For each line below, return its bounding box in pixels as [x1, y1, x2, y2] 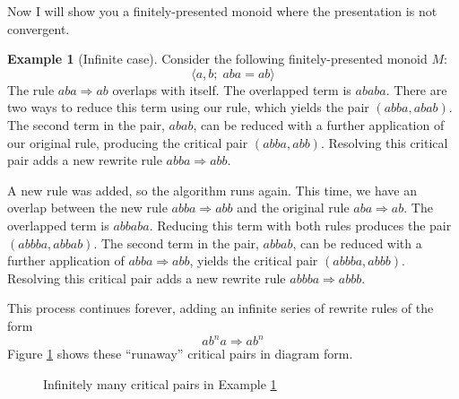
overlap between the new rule [7, 198, 168, 217]
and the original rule [237, 198, 350, 217]
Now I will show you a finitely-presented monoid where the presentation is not [7, 2, 437, 20]
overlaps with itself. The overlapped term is [112, 80, 351, 99]
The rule [7, 80, 55, 99]
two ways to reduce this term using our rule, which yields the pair [7, 98, 369, 117]
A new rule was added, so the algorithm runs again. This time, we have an [7, 180, 417, 199]
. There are [385, 80, 447, 99]
